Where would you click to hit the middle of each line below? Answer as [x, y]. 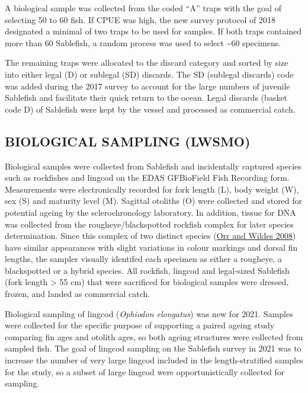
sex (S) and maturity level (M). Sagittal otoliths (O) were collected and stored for [154, 201]
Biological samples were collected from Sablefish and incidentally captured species [153, 166]
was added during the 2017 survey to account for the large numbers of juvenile [147, 86]
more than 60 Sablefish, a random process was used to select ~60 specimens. [143, 42]
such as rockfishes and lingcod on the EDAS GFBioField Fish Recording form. [147, 178]
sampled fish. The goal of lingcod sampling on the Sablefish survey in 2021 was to [153, 348]
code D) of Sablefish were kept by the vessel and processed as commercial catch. [150, 109]
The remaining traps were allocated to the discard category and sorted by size [147, 63]
